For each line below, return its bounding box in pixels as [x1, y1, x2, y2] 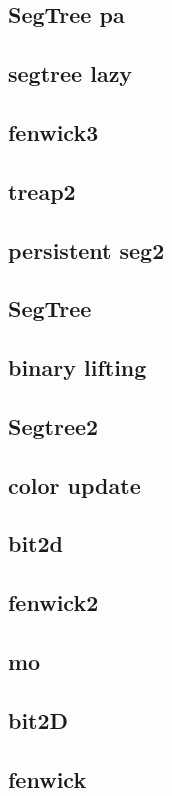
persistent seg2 [8, 234, 165, 265]
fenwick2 [8, 587, 99, 618]
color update [8, 469, 141, 500]
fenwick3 [8, 116, 99, 147]
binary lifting [8, 352, 147, 383]
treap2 [8, 175, 76, 206]
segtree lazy [8, 58, 133, 89]
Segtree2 [8, 410, 99, 441]
